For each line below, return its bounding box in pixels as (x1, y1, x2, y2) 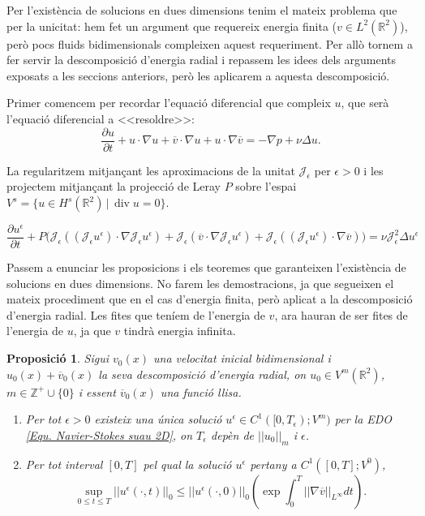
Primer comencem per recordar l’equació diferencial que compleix (6, 94, 331, 111)
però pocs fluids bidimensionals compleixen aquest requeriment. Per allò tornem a (6, 35, 413, 52)
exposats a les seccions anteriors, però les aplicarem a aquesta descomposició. (6, 67, 390, 84)
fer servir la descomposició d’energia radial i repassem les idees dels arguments (6, 51, 397, 68)
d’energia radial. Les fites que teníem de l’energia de (6, 306, 265, 323)
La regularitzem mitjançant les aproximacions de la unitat (6, 161, 295, 178)
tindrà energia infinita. (123, 322, 236, 339)
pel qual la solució (143, 455, 232, 472)
